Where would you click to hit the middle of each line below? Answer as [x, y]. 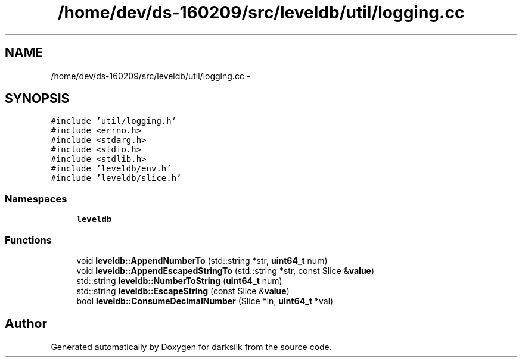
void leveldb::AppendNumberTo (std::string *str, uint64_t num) [202, 260]
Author [26, 324]
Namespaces [36, 199]
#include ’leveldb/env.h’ [111, 169]
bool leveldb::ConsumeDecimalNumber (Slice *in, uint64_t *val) [205, 301]
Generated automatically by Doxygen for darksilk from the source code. [191, 347]
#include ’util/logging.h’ [114, 121]
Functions [28, 240]
